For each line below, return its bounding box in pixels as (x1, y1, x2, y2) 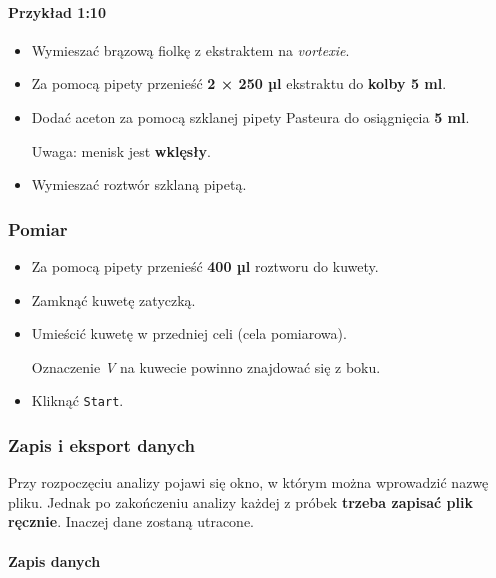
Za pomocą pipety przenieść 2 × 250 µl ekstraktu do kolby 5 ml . (31, 73, 447, 94)
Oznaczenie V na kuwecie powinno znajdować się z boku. (31, 356, 381, 377)
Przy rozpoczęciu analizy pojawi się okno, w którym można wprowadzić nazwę (8, 472, 489, 493)
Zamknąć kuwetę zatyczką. (31, 289, 196, 310)
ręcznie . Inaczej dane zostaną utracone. (8, 511, 255, 532)
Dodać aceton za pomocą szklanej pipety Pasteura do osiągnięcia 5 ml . (31, 106, 470, 127)
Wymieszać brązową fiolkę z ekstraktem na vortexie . (31, 39, 350, 60)
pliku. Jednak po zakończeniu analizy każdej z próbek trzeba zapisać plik (8, 491, 473, 512)
